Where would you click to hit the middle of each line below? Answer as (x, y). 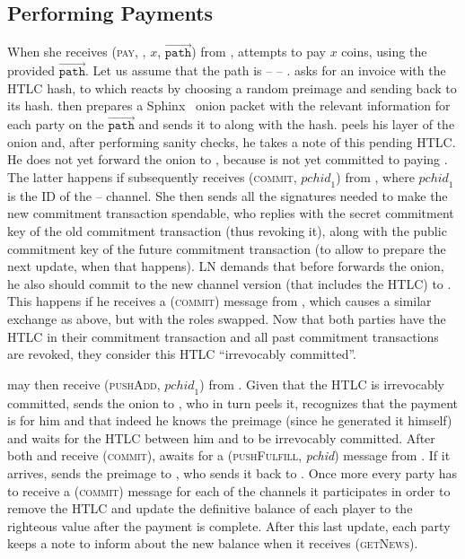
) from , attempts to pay (259, 52)
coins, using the (384, 52)
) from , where (375, 177)
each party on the (56, 124)
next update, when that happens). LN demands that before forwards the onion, (226, 266)
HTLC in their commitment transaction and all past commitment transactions (223, 336)
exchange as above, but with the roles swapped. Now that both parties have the (227, 318)
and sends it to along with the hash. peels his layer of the (297, 124)
